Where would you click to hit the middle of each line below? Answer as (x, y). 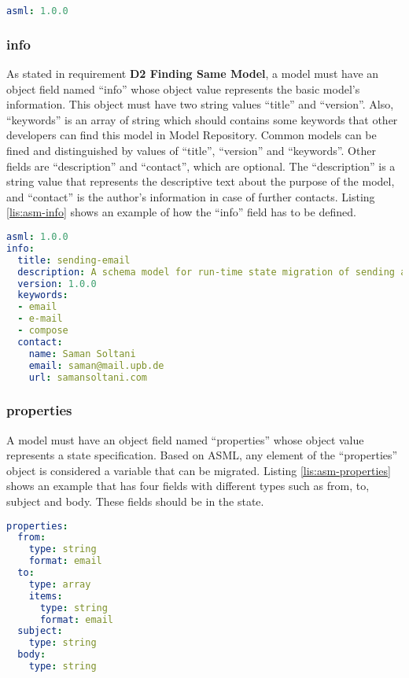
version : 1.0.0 (57, 284)
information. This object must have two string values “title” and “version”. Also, (200, 104)
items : (46, 596)
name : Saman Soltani (82, 354)
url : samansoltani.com (88, 377)
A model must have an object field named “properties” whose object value (185, 439)
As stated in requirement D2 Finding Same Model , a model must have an (193, 74)
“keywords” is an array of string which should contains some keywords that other (202, 119)
